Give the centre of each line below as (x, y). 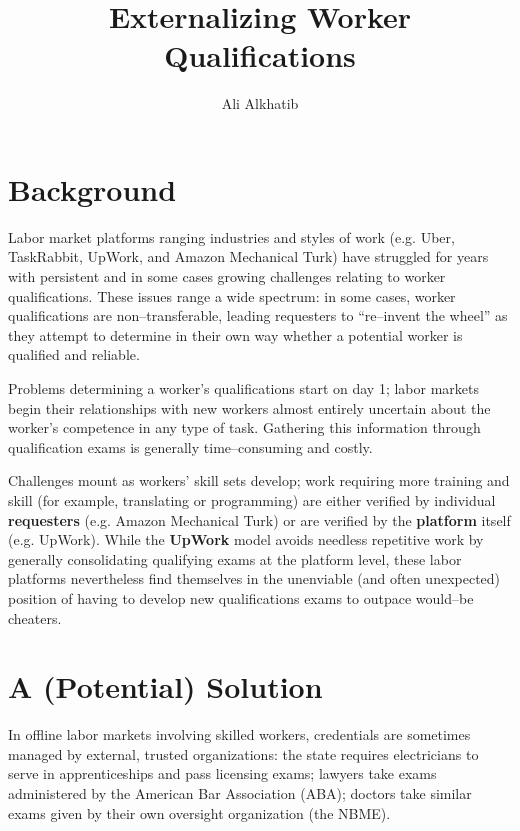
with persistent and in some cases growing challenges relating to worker (227, 276)
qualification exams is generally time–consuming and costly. (190, 446)
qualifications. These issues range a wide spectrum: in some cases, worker (232, 295)
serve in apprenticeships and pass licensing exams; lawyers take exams (222, 773)
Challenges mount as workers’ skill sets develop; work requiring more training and (259, 480)
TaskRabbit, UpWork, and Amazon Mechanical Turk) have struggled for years (248, 256)
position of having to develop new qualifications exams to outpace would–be (241, 597)
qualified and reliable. (74, 354)
